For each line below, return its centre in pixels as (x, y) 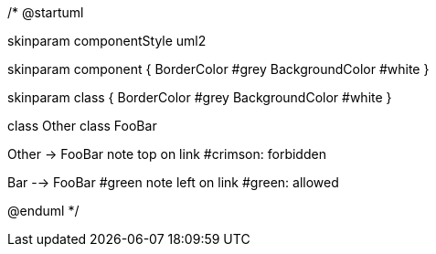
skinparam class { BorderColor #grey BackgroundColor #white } (200, 97)
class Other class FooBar (82, 126)
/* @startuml (46, 12)
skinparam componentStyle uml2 (107, 41)
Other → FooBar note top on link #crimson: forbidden (167, 154)
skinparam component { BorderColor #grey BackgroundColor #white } (218, 69)
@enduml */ (43, 211)
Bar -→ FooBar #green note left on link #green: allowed (173, 182)
